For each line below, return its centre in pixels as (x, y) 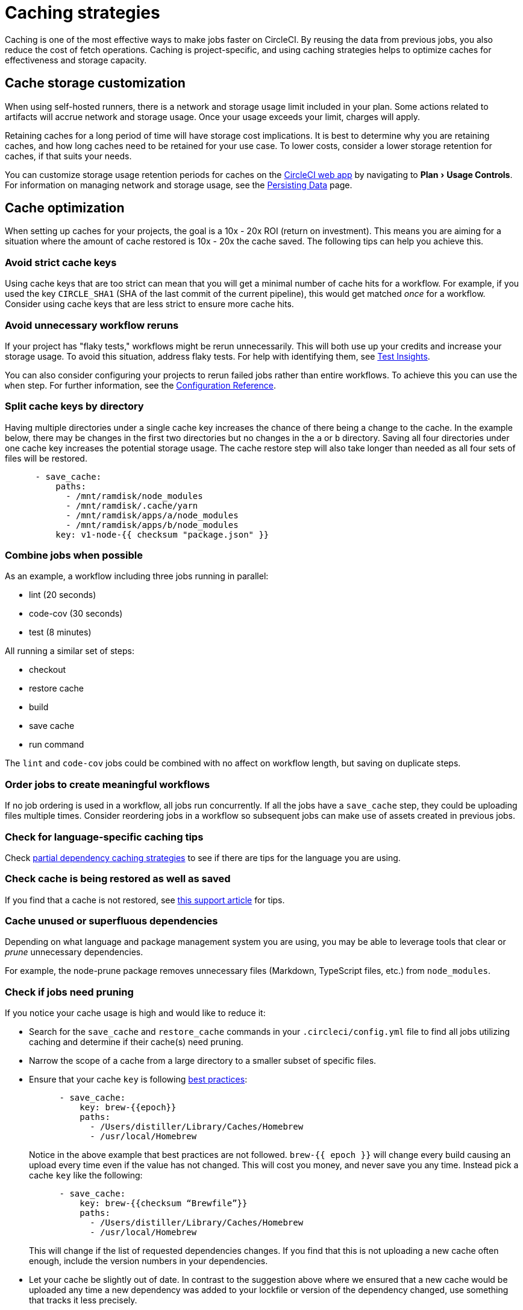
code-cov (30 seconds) (76, 614)
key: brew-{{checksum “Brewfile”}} (164, 1203)
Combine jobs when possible (74, 555)
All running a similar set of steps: (70, 651)
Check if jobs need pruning (69, 992)
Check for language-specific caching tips (104, 837)
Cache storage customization (95, 83)
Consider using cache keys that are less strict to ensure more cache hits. (149, 304)
